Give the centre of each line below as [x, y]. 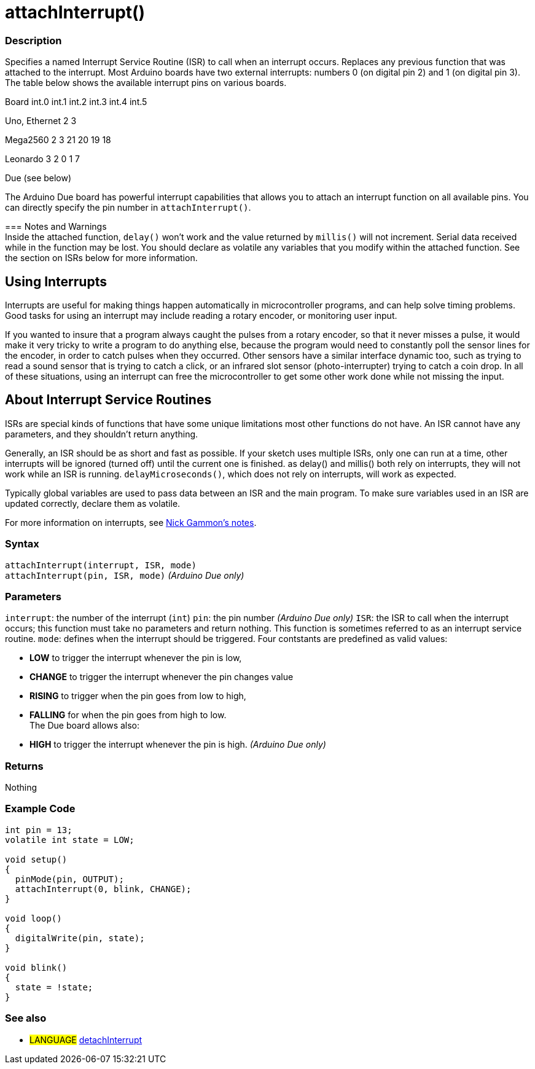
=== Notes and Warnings [56, 227]
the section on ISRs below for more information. [101, 258]
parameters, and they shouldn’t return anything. [102, 434]
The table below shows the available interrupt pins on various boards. [146, 83]
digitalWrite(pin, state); [80, 938]
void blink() [36, 967]
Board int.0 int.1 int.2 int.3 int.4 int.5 [76, 102]
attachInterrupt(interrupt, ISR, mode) [101, 565]
